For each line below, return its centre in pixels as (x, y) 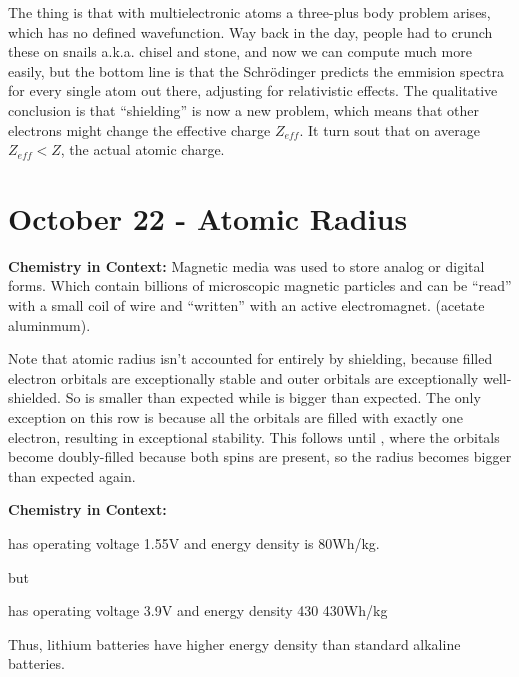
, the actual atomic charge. (142, 149)
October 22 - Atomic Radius (208, 217)
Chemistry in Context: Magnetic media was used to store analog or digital (246, 265)
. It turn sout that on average (390, 129)
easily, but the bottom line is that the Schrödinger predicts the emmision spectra (256, 70)
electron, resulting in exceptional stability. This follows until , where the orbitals (254, 436)
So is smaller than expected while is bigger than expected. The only (273, 397)
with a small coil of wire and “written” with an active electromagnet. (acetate (246, 305)
